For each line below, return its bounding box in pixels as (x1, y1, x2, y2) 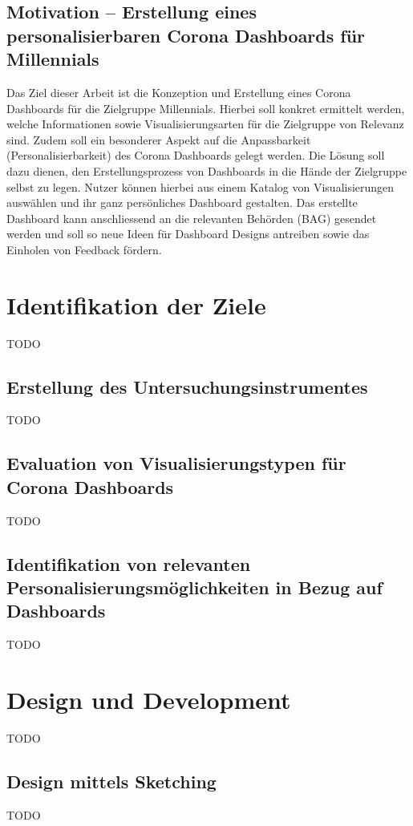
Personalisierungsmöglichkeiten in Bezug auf (6, 575, 383, 599)
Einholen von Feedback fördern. (6, 241, 162, 257)
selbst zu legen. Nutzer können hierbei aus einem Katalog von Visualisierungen (6, 178, 395, 195)
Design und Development (6, 682, 291, 715)
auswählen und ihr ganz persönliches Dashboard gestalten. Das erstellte (6, 194, 358, 211)
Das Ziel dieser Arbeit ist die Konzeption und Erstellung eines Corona (6, 83, 351, 100)
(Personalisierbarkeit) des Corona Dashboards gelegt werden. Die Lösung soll (6, 147, 385, 164)
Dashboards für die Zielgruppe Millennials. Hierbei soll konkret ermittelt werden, (6, 99, 405, 116)
